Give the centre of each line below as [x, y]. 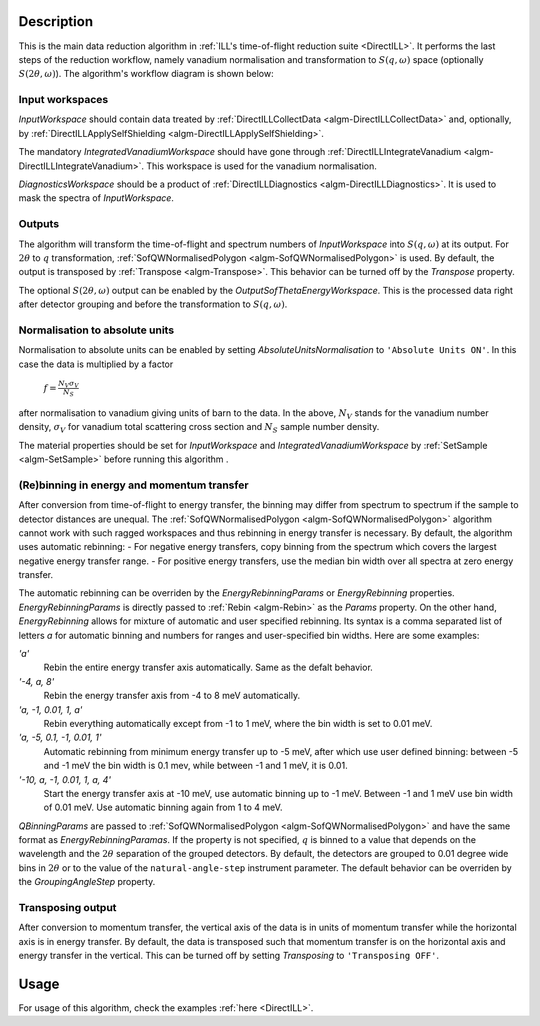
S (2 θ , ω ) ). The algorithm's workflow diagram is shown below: [146, 74]
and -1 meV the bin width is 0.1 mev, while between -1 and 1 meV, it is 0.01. [196, 766]
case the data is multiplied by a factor [96, 364]
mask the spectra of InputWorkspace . [96, 198]
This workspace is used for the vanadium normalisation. [261, 166]
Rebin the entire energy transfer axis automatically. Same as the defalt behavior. [208, 667]
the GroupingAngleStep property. [87, 882]
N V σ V [68, 384]
